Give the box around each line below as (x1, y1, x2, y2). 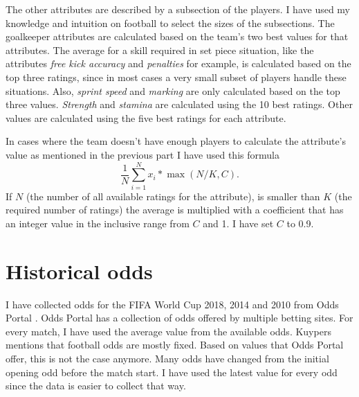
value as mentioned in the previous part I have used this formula (6, 147, 279, 161)
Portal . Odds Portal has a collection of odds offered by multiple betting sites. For (6, 310, 353, 325)
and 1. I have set (203, 215, 274, 230)
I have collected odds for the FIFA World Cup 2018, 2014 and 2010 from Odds (6, 297, 339, 311)
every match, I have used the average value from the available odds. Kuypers (6, 324, 331, 338)
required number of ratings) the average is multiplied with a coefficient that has (6, 202, 344, 217)
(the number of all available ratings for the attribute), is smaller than (26, 188, 320, 203)
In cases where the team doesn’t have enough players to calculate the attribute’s (6, 134, 347, 148)
